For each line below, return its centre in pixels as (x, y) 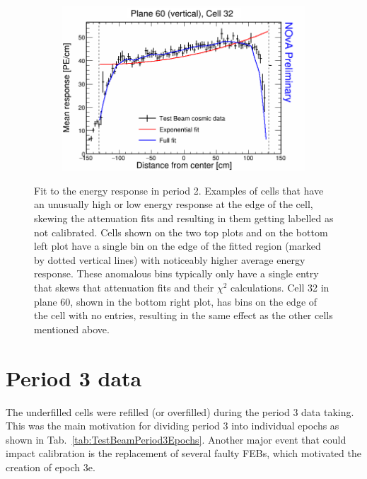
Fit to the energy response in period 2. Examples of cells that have (179, 190)
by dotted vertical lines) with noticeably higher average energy (170, 259)
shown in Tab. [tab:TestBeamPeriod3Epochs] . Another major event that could (176, 439)
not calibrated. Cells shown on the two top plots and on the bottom (181, 232)
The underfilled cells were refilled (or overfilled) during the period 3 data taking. (180, 411)
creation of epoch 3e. (51, 467)
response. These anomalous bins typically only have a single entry (176, 273)
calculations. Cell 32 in (280, 288)
